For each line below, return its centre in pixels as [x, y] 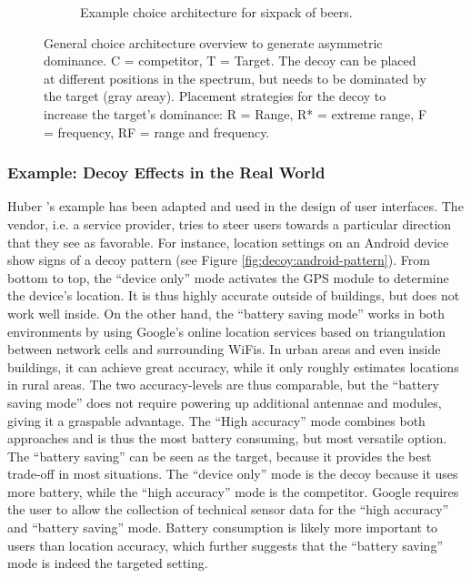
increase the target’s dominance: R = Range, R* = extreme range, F [235, 113]
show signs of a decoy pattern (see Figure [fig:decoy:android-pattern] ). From [219, 260]
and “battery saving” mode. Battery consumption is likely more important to [223, 527]
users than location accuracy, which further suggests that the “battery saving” [225, 545]
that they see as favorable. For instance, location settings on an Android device [228, 242]
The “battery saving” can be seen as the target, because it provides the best [220, 456]
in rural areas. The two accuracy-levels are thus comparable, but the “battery [223, 385]
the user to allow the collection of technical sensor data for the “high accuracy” [228, 509]
